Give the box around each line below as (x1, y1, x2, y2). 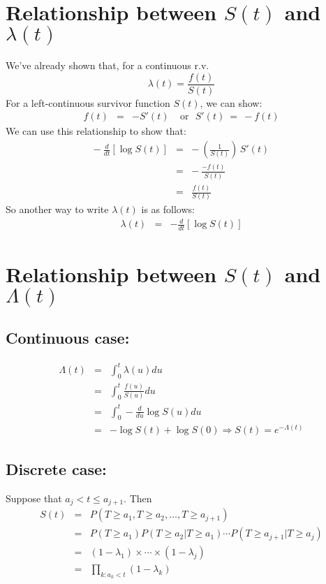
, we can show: (200, 95, 262, 110)
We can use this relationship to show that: (6, 124, 186, 138)
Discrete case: (6, 458, 107, 479)
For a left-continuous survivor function (6, 95, 170, 110)
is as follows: (141, 202, 195, 217)
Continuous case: (6, 327, 130, 349)
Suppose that (6, 490, 62, 505)
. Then (124, 490, 152, 505)
